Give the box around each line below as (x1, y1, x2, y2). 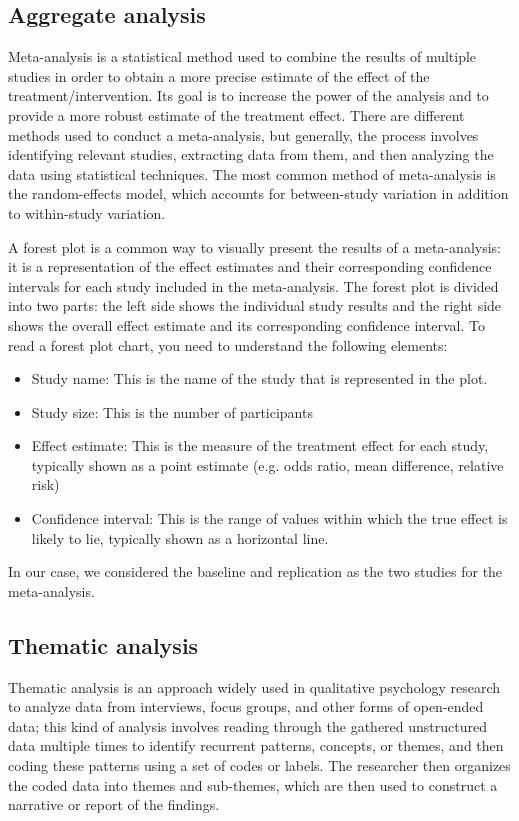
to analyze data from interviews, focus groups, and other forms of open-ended (8, 696, 484, 717)
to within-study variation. (8, 202, 166, 223)
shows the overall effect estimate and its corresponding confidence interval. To (8, 314, 485, 335)
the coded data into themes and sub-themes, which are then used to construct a (8, 774, 498, 795)
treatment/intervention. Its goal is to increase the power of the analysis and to (8, 85, 489, 106)
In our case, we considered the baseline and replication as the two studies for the (8, 561, 503, 582)
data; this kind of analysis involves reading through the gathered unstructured (8, 715, 487, 736)
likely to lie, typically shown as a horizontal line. (31, 527, 329, 548)
